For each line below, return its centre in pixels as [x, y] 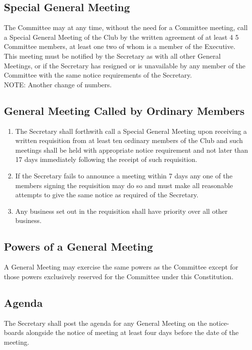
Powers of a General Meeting [79, 247]
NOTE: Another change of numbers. [58, 84]
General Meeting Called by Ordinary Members [124, 110]
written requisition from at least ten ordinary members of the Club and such [129, 140]
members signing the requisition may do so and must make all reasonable [124, 185]
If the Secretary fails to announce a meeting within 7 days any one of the [124, 175]
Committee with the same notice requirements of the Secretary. [98, 75]
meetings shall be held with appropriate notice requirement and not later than [132, 150]
